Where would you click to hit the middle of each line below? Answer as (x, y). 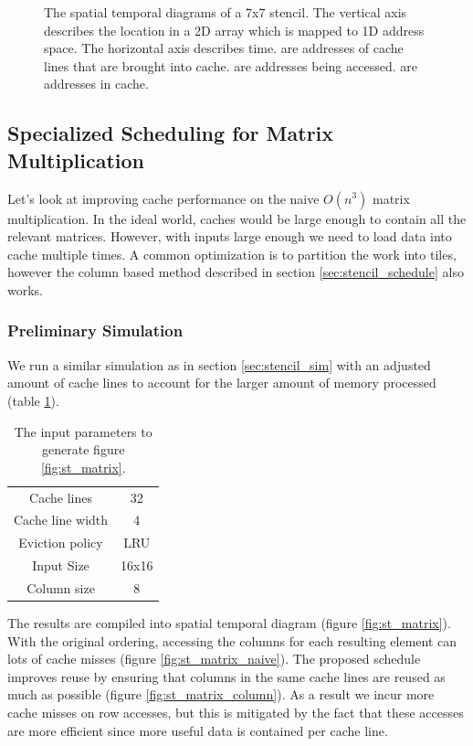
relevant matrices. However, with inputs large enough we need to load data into (230, 236)
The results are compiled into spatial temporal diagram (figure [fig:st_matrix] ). (229, 623)
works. (26, 289)
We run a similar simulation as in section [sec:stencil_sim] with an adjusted (219, 364)
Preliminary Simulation (95, 330)
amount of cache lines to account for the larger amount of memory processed (222, 383)
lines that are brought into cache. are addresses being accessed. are (231, 65)
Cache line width (61, 520)
